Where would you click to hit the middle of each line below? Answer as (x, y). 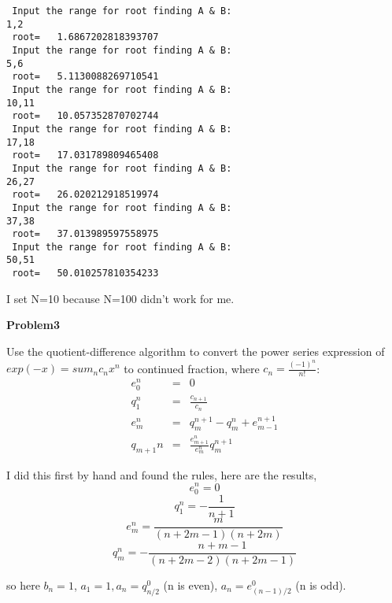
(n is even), (190, 585)
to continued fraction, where (192, 368)
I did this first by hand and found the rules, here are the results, (162, 474)
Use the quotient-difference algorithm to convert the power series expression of (196, 351)
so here (23, 585)
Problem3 (33, 325)
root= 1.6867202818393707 (85, 37)
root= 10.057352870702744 (85, 116)
